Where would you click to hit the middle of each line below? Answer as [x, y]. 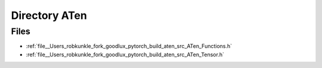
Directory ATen [49, 15]
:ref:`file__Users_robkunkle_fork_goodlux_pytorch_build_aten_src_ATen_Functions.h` [129, 46]
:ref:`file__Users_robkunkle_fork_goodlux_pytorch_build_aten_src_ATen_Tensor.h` [125, 54]
